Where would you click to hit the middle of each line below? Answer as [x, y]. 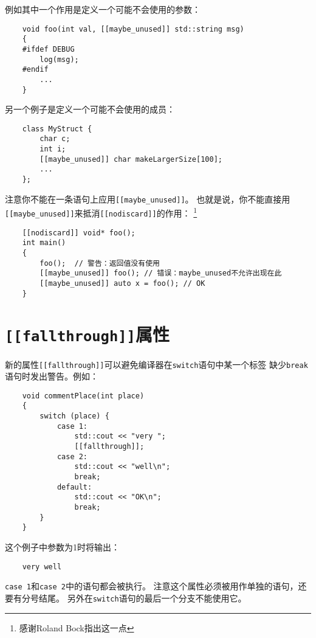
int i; [53, 149]
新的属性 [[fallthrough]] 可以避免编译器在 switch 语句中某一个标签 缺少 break [156, 364]
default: [74, 487]
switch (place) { [74, 416]
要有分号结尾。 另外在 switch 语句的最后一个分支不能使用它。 [126, 598]
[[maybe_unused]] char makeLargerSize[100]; [131, 159]
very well [42, 567]
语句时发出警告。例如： [52, 376]
